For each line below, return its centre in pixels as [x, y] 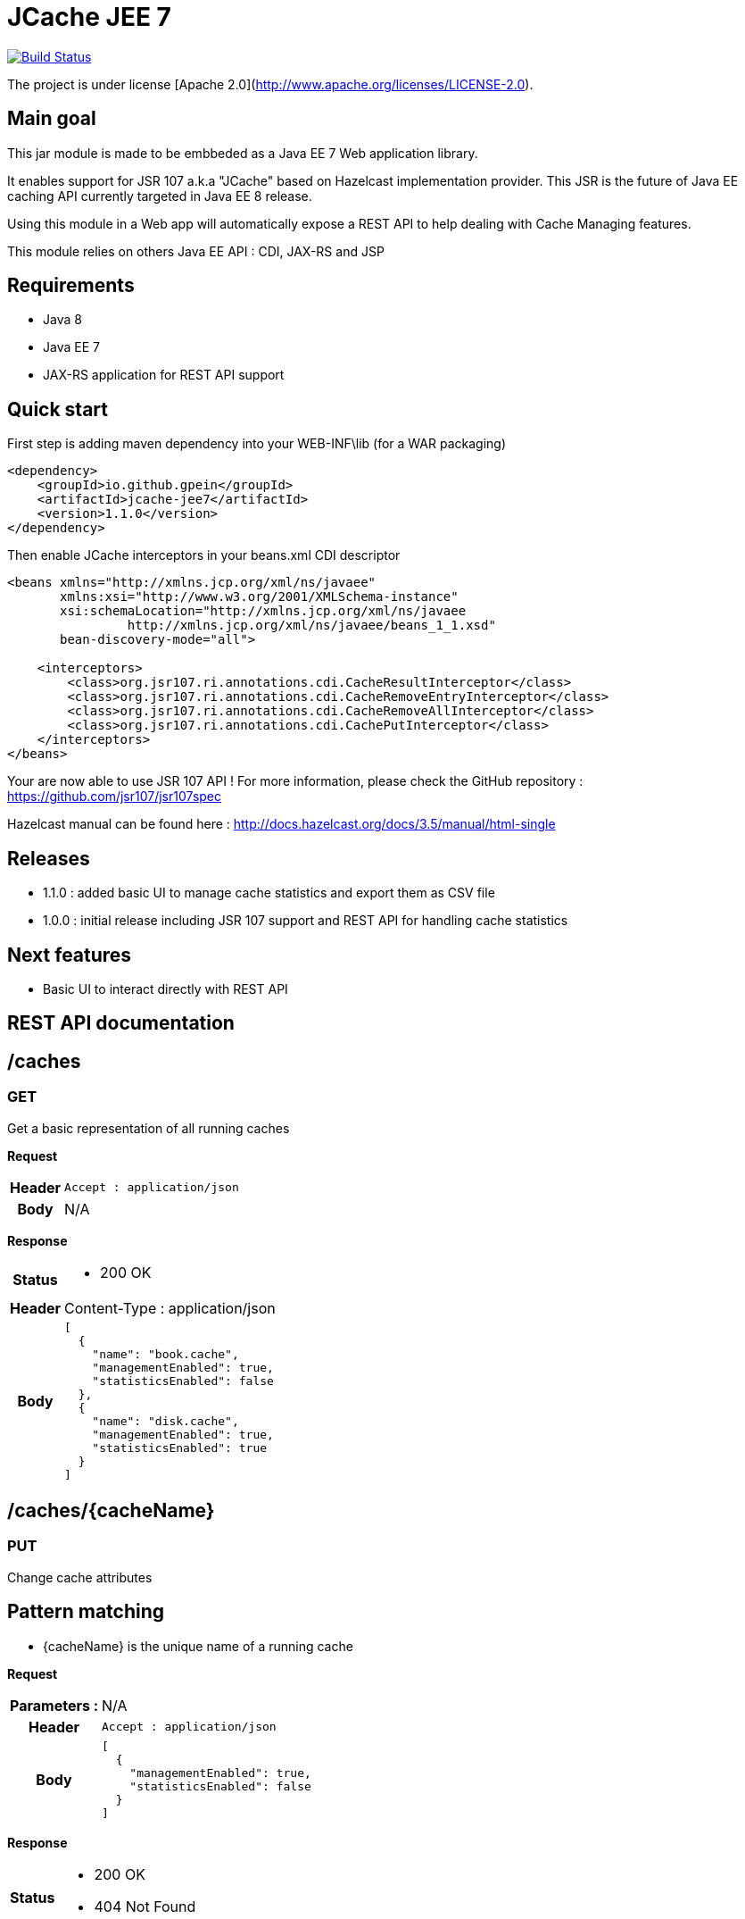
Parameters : [54, 1705]
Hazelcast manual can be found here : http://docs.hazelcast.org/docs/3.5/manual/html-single [281, 824]
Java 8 [62, 320]
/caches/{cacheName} [111, 1511]
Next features [70, 955]
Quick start [58, 409]
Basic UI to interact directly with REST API [166, 989]
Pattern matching [86, 1612]
